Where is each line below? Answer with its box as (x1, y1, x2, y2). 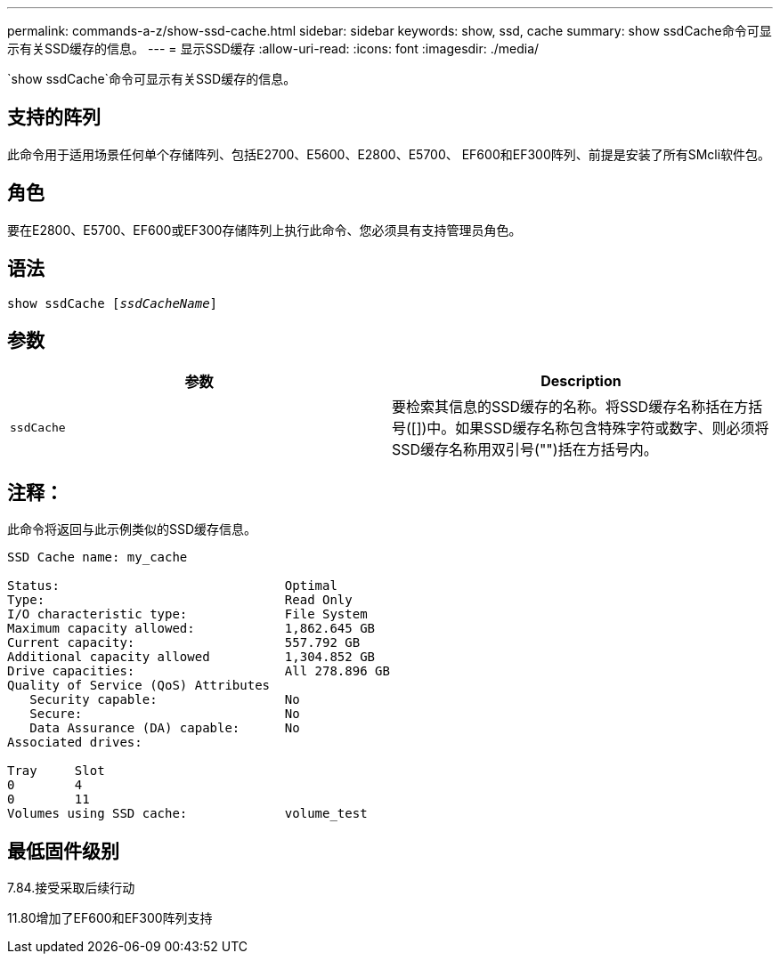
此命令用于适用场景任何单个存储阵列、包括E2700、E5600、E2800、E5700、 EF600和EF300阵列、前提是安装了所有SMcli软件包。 (7, 146, 771, 162)
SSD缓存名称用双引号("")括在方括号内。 (392, 440, 658, 459)
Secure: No (29, 707, 300, 722)
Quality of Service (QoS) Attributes (7, 678, 271, 693)
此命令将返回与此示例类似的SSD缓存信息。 (7, 521, 257, 537)
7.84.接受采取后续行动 (7, 880, 135, 896)
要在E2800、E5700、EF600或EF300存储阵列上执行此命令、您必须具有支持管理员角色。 (7, 222, 522, 238)
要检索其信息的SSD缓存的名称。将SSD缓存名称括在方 (392, 398, 749, 416)
